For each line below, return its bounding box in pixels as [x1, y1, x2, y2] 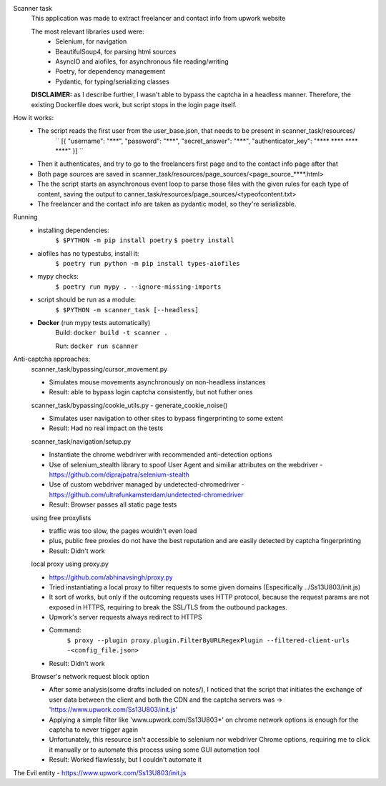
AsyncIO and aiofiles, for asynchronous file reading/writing [55, 57, 229, 66]
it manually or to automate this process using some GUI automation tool [49, 745, 260, 754]
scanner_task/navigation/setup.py [31, 437, 132, 446]
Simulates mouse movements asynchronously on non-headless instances [49, 377, 266, 386]
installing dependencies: [37, 226, 110, 234]
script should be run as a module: [37, 295, 137, 304]
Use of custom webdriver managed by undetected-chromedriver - [49, 480, 244, 489]
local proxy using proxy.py [31, 559, 109, 568]
